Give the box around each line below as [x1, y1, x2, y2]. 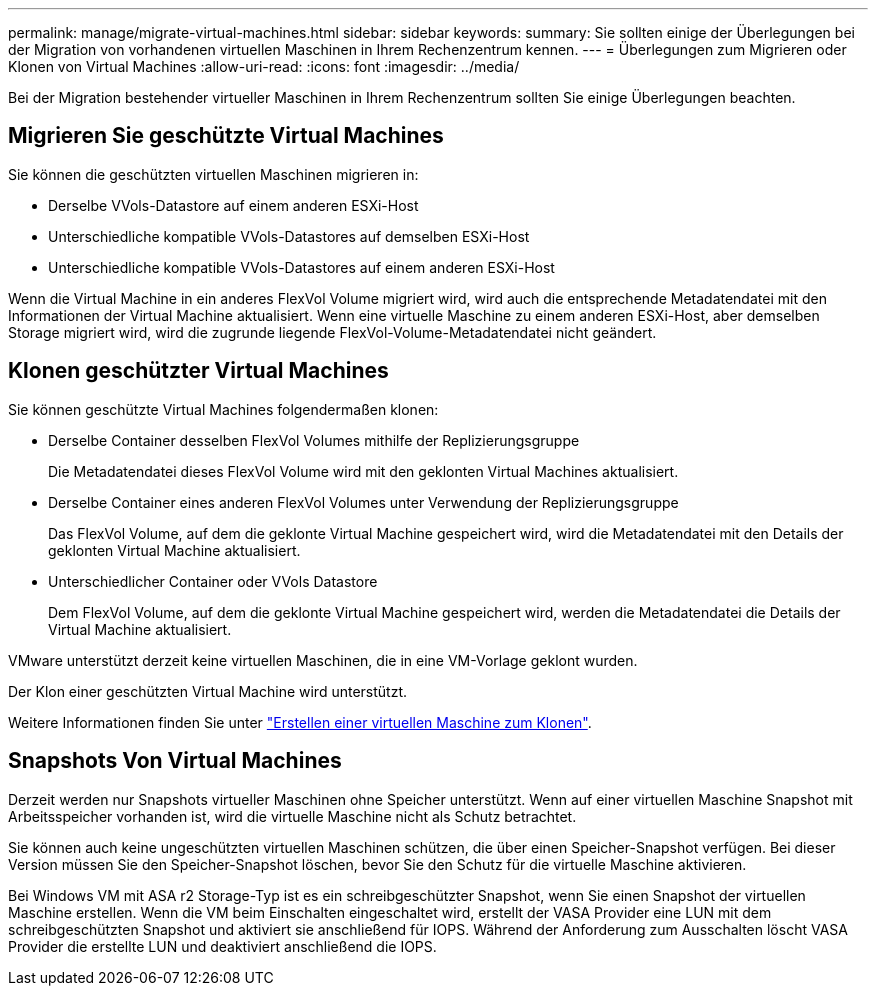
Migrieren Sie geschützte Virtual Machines [8, 123, 444, 149]
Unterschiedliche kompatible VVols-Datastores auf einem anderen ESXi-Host [48, 258, 555, 276]
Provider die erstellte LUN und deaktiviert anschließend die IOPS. [8, 937, 437, 955]
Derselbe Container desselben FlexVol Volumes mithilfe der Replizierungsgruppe [48, 431, 580, 449]
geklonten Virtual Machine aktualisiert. [48, 541, 301, 559]
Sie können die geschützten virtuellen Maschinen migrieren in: [8, 165, 419, 183]
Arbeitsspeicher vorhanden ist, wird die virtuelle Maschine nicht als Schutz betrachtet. [8, 807, 577, 825]
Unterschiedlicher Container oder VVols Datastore [48, 572, 378, 590]
